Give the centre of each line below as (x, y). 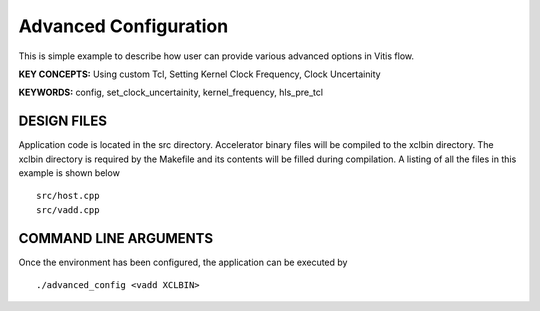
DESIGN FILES (62, 121)
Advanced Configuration (123, 26)
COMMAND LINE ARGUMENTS (116, 238)
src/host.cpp (68, 196)
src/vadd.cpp (68, 209)
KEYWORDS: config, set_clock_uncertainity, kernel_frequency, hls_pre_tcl (171, 92)
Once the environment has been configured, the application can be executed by (183, 262)
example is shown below (69, 173)
